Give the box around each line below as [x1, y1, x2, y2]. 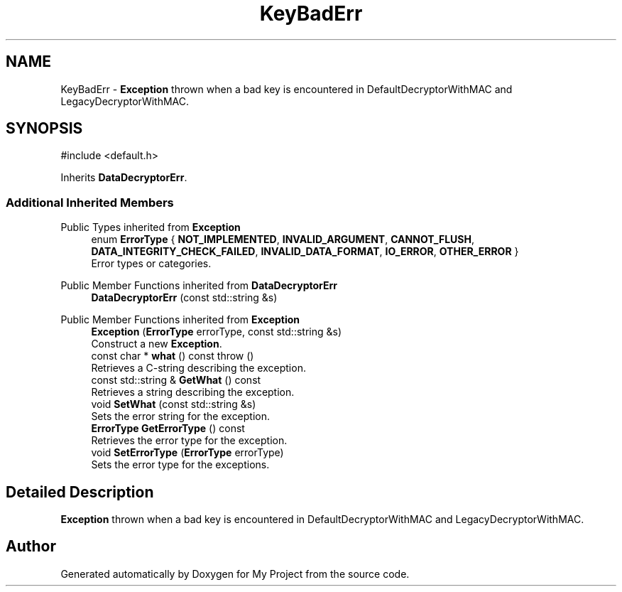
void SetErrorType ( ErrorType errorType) [91, 446, 284, 459]
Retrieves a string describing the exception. [91, 386, 295, 399]
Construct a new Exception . [91, 338, 222, 350]
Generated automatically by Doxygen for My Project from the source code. [60, 567, 410, 580]
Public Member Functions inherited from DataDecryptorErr [60, 279, 337, 292]
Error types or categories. [91, 257, 212, 270]
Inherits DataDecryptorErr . [60, 171, 187, 184]
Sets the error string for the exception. [91, 410, 271, 423]
